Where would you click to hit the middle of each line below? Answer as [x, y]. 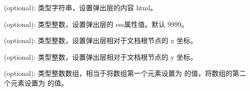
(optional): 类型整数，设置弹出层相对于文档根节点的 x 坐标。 [100, 40]
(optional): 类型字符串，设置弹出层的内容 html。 [81, 7]
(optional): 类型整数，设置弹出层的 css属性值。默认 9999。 [96, 24]
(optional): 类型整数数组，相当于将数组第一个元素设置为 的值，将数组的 [118, 73]
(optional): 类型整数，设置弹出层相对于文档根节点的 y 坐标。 [100, 57]
